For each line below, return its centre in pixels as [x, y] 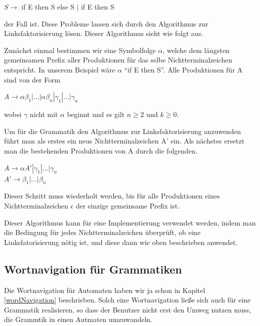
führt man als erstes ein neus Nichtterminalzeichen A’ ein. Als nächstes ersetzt [124, 141]
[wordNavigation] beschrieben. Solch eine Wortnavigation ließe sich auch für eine [127, 300]
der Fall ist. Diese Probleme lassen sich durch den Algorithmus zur [106, 23]
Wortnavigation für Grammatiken [93, 269]
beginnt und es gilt [96, 114]
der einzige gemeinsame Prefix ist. [128, 205]
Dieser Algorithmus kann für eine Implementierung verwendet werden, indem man [130, 222]
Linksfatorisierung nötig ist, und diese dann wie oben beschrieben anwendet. [121, 242]
